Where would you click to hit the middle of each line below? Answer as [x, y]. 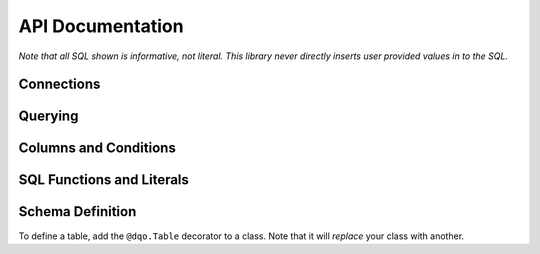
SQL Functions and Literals [104, 180]
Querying [48, 116]
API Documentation [101, 26]
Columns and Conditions [97, 148]
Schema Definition [77, 211]
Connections [59, 84]
